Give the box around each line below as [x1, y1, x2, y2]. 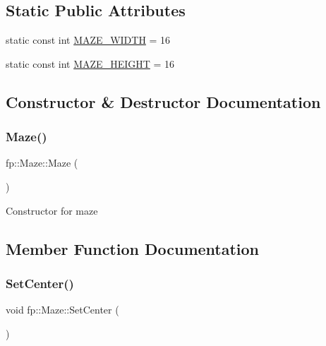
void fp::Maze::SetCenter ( [6, 302, 119, 317]
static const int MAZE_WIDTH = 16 [6, 32, 171, 47]
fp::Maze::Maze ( [6, 155, 78, 170]
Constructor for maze [6, 203, 98, 217]
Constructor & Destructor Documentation [6, 90, 321, 112]
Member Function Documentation [6, 237, 260, 259]
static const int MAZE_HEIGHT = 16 [6, 56, 175, 71]
